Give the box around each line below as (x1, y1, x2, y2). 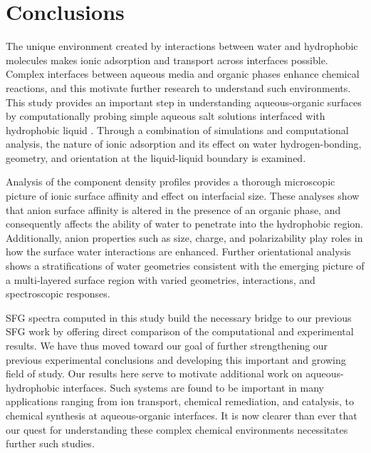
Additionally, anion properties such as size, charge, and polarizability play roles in (6, 230, 363, 245)
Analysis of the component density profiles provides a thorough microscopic (6, 174, 335, 189)
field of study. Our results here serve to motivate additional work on (6, 366, 303, 381)
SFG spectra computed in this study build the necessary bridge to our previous (6, 310, 352, 325)
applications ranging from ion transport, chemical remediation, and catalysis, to (6, 394, 354, 409)
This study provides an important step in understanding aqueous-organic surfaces (6, 94, 362, 109)
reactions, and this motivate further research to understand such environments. (6, 80, 351, 95)
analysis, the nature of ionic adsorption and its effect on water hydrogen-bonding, (6, 136, 362, 151)
